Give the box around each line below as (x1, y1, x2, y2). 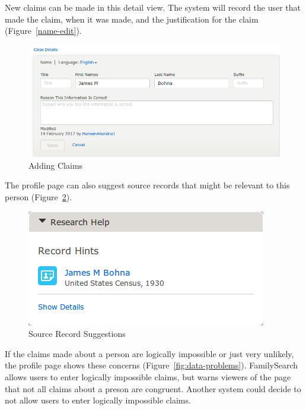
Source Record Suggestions (28, 327, 126, 340)
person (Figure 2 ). (5, 191, 72, 203)
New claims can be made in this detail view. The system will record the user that (5, 1, 301, 13)
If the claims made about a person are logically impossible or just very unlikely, (5, 347, 294, 359)
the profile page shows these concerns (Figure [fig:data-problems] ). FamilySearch (5, 359, 298, 371)
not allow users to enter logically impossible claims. (5, 394, 191, 406)
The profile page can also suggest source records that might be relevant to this (5, 179, 290, 191)
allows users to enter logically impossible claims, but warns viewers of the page (5, 371, 291, 383)
